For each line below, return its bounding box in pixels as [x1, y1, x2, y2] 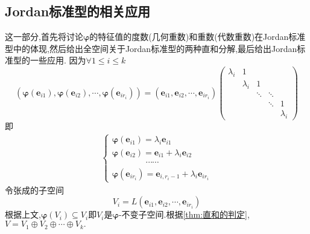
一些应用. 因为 [30, 54, 86, 67]
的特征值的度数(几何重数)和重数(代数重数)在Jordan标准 [89, 30, 306, 43]
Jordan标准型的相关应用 [5, 2, 151, 21]
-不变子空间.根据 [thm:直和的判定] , [118, 208, 250, 221]
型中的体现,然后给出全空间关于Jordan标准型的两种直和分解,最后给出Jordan [5, 42, 297, 54]
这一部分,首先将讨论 [5, 30, 83, 43]
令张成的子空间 [5, 183, 64, 196]
